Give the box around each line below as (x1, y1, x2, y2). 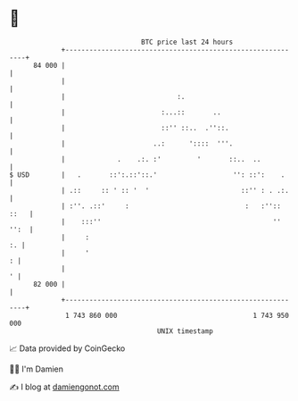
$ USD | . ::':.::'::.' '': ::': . (9, 170, 286, 180)
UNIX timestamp (156, 326, 214, 336)
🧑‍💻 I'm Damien (9, 363, 64, 374)
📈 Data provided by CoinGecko (9, 343, 126, 354)
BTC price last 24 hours (141, 38, 234, 46)
